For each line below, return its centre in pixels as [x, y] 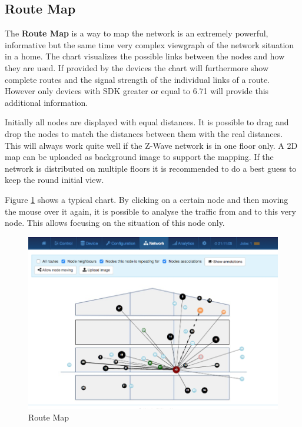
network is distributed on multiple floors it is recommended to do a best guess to [151, 168]
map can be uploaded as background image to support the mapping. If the [139, 157]
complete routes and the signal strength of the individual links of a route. [137, 79]
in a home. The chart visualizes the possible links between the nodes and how [145, 56]
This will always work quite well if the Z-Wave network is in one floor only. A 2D [151, 145]
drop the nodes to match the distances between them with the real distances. [144, 133]
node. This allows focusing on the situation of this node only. [115, 223]
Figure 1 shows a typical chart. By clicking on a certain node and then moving [147, 199]
